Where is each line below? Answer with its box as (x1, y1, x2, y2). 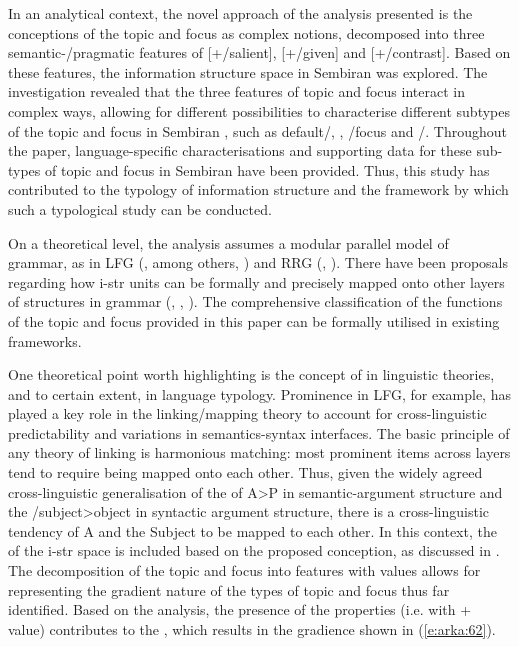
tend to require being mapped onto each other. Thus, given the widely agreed (8, 462, 483, 483)
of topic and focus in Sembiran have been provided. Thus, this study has (45, 159, 490, 180)
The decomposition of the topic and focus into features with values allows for (8, 560, 481, 581)
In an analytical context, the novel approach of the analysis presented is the (8, 3, 473, 23)
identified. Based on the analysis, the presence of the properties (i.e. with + (8, 599, 472, 620)
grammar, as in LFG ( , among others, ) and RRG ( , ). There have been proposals (8, 252, 509, 273)
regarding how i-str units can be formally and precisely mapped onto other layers (8, 271, 505, 292)
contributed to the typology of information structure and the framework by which (8, 179, 509, 200)
